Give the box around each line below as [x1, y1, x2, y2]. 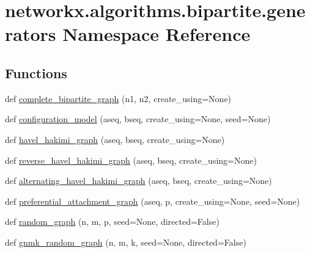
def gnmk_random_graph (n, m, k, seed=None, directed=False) [5, 235, 246, 248]
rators [5, 21, 56, 46]
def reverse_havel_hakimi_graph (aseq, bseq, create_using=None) [5, 153, 257, 166]
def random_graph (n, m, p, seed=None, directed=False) [5, 215, 220, 228]
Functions [5, 63, 67, 82]
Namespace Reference [62, 21, 251, 46]
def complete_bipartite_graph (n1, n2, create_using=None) [5, 92, 232, 105]
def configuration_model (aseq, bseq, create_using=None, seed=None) [5, 112, 271, 125]
